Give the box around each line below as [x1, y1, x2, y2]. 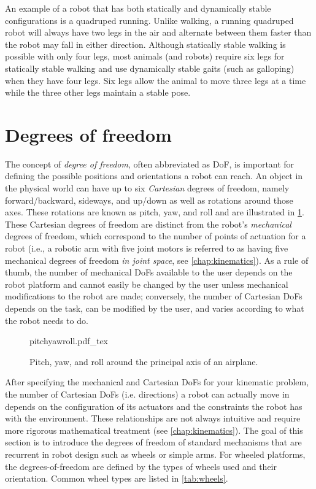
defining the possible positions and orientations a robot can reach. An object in [5, 169, 303, 182]
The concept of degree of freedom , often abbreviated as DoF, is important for [5, 157, 295, 170]
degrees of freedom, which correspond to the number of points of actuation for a [5, 229, 306, 242]
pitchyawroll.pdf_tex [29, 334, 109, 347]
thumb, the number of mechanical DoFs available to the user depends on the [5, 266, 293, 279]
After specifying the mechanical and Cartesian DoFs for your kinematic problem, [5, 375, 309, 388]
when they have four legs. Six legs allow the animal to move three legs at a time [5, 74, 306, 87]
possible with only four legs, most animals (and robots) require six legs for [5, 50, 285, 63]
